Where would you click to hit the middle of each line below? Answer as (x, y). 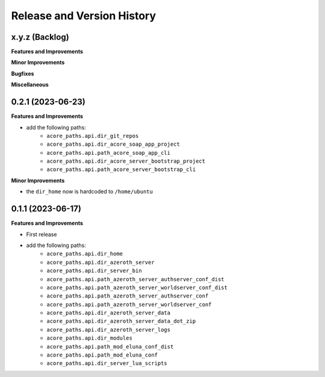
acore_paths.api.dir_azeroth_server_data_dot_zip (121, 321)
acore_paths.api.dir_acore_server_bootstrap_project (126, 161)
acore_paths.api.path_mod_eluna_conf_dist (110, 347)
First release (42, 234)
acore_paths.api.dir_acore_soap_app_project (113, 144)
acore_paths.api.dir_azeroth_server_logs (109, 329)
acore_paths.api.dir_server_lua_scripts (107, 363)
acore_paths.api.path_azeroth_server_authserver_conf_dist (136, 279)
